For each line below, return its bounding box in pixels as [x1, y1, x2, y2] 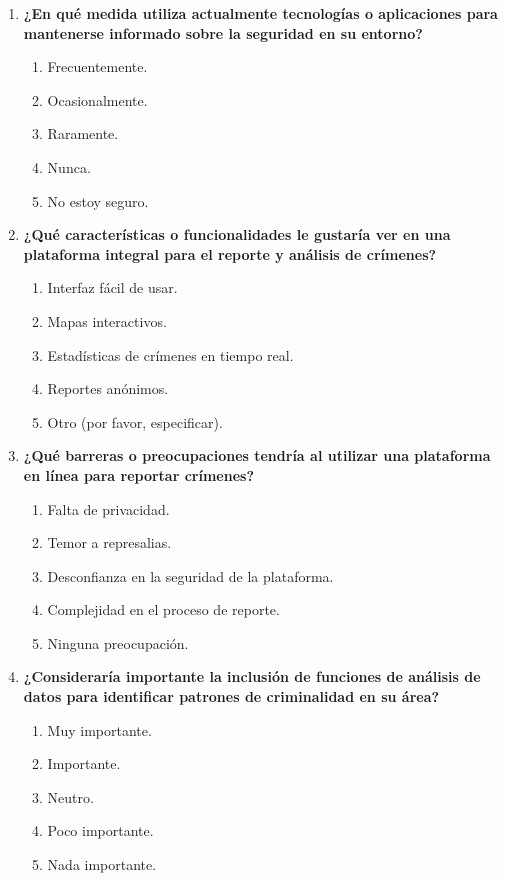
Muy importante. [47, 719, 152, 740]
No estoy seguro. [47, 190, 149, 211]
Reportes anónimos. [47, 378, 169, 399]
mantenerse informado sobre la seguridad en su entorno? [23, 22, 423, 43]
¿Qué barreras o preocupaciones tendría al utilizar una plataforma [23, 445, 491, 466]
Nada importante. [47, 854, 157, 875]
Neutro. [47, 786, 94, 807]
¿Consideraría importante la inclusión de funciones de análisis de [23, 666, 481, 687]
